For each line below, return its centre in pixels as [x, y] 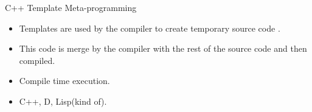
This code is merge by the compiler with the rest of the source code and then [163, 48]
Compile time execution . [64, 81]
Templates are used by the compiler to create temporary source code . [150, 28]
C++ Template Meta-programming [71, 7]
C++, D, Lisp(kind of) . [63, 101]
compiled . [37, 60]
